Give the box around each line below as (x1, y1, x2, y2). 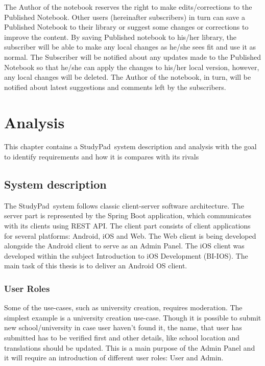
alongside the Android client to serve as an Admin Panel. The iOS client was (4, 240, 245, 251)
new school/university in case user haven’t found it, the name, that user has (4, 322, 242, 333)
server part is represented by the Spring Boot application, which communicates (4, 210, 252, 221)
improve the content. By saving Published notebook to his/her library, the (4, 31, 237, 42)
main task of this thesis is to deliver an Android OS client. (4, 260, 187, 271)
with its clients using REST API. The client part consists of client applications (4, 220, 251, 231)
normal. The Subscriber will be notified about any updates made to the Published (4, 51, 261, 62)
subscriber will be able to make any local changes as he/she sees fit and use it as (4, 41, 256, 52)
